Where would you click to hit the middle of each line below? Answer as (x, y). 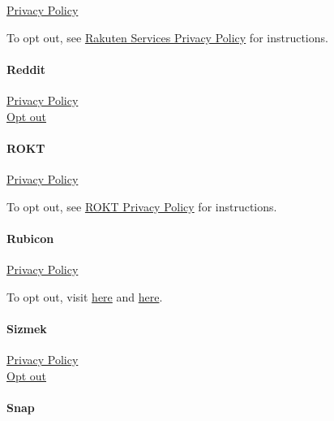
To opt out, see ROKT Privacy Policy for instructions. (142, 206)
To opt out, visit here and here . (85, 296)
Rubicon (30, 238)
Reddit (26, 69)
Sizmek (27, 328)
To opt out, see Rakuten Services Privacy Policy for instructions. (167, 37)
